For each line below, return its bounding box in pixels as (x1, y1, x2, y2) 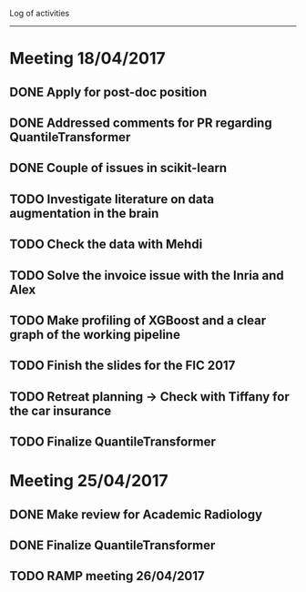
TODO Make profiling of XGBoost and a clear (9, 312, 267, 328)
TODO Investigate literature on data (9, 191, 215, 207)
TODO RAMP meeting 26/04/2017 (9, 568, 205, 584)
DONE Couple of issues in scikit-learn (9, 160, 228, 176)
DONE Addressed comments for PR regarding (9, 115, 272, 130)
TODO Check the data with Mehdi (9, 237, 203, 252)
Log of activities (9, 8, 70, 18)
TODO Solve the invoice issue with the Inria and (9, 268, 284, 283)
